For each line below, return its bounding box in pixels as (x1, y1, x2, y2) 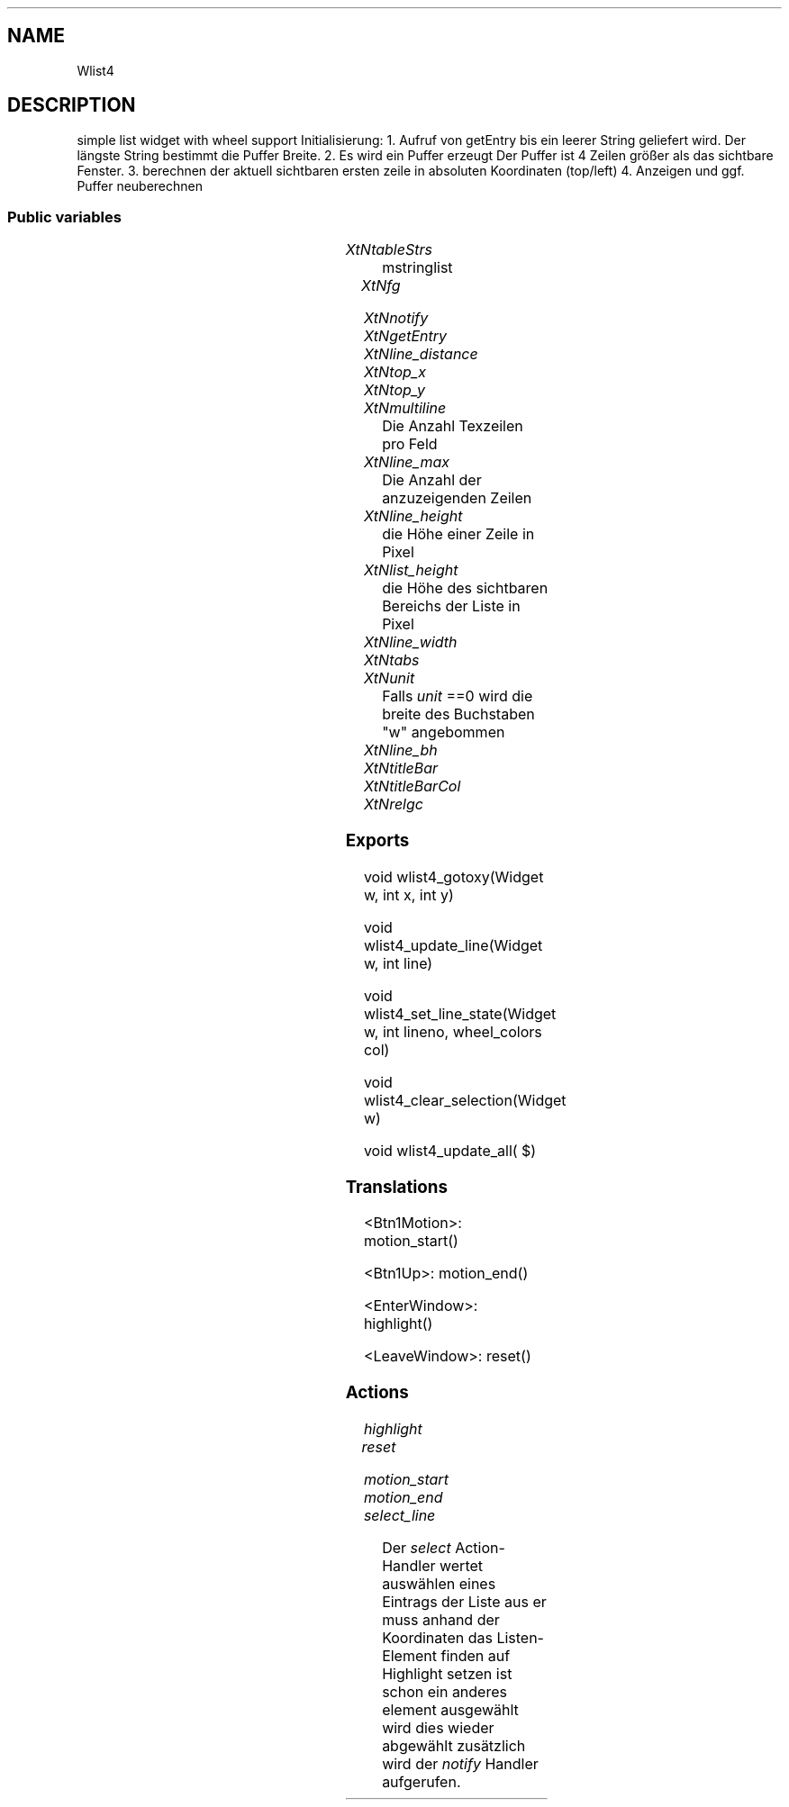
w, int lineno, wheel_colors (363, 1022, 542, 1041)
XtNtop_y (363, 381, 425, 400)
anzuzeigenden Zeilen (382, 489, 532, 508)
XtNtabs (363, 651, 420, 670)
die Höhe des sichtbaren (382, 579, 549, 598)
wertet (439, 1556, 484, 1575)
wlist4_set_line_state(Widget (363, 1004, 557, 1023)
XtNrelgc (363, 795, 423, 814)
